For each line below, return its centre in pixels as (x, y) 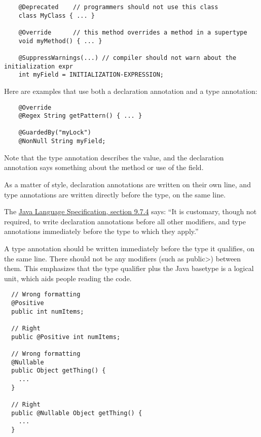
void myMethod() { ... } (60, 41)
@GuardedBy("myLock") (55, 133)
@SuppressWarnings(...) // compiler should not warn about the (127, 58)
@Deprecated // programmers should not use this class (118, 7)
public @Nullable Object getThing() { (77, 413)
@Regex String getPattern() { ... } (80, 116)
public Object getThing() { (59, 371)
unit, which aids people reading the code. (68, 278)
